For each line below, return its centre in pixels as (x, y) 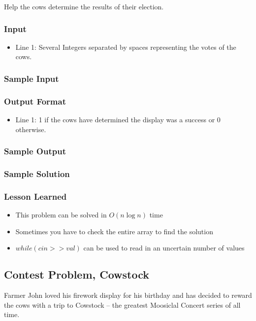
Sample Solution (37, 174)
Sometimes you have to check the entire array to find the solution (114, 231)
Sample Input (32, 78)
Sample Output (35, 151)
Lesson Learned (35, 196)
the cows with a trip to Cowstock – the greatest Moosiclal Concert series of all (122, 304)
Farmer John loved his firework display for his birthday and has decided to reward (128, 295)
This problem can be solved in (61, 215)
